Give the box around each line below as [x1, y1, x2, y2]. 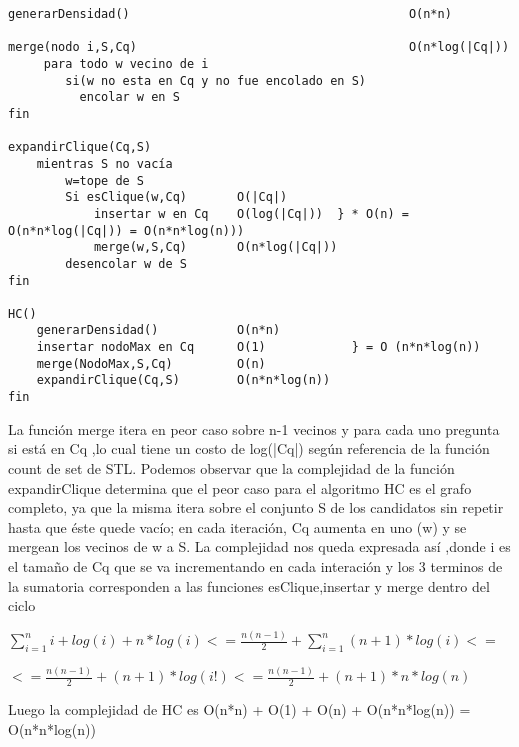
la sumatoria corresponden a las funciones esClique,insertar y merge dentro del [8, 575, 490, 596]
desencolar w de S [65, 256, 187, 271]
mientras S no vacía [36, 156, 173, 171]
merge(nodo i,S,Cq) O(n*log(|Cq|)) [8, 40, 510, 55]
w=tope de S [65, 173, 145, 188]
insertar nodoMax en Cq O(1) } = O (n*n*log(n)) [36, 340, 481, 355]
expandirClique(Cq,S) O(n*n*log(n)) [36, 373, 331, 388]
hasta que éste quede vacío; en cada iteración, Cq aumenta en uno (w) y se [8, 516, 467, 537]
